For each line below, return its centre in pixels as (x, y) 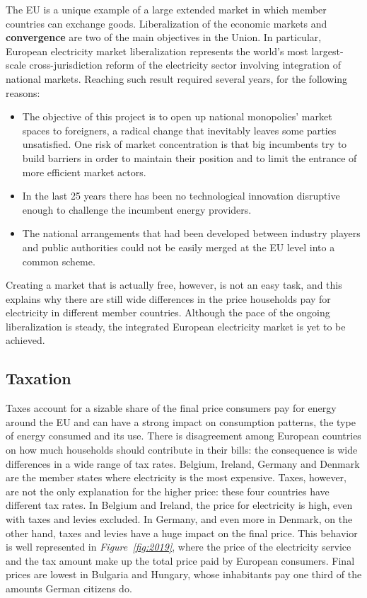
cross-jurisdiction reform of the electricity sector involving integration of (185, 65)
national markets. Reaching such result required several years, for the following (177, 78)
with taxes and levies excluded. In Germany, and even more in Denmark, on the (179, 519)
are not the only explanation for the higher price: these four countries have (168, 491)
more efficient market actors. (84, 172)
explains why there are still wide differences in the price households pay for (168, 298)
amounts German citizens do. (69, 588)
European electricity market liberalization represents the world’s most (157, 51)
